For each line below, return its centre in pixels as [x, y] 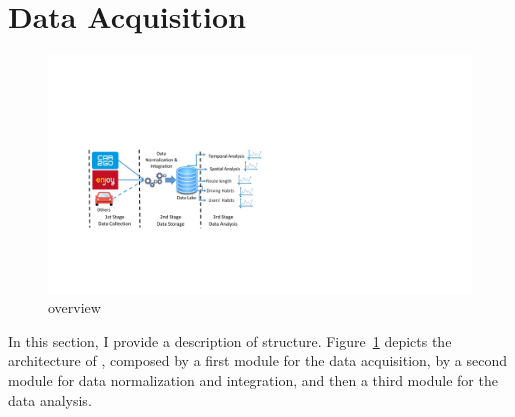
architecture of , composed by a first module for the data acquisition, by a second [258, 360]
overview [74, 307]
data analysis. [50, 399]
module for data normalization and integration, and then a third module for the [253, 380]
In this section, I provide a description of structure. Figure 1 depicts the [230, 340]
